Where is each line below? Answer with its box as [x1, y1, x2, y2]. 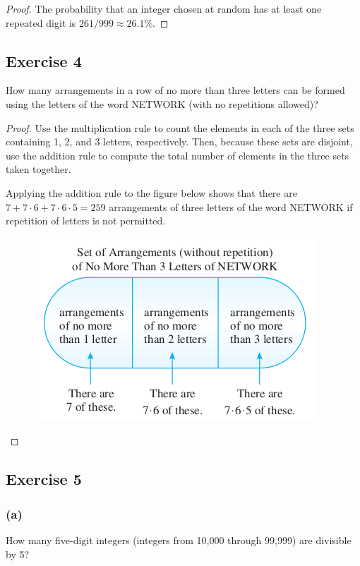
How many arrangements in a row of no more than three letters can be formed [6, 83, 345, 97]
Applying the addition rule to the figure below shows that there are [6, 185, 297, 200]
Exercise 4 [6, 49, 82, 71]
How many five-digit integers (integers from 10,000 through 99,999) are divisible [6, 532, 352, 547]
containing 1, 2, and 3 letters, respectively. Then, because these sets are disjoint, [6, 134, 353, 149]
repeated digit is [6, 15, 76, 30]
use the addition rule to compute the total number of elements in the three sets [6, 147, 349, 162]
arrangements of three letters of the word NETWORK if [109, 199, 353, 214]
